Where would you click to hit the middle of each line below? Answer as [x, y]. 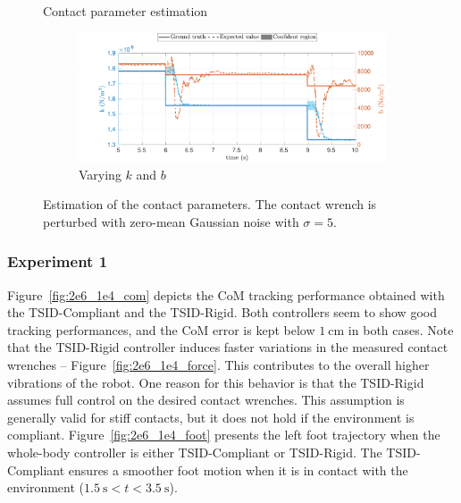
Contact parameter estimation [126, 11]
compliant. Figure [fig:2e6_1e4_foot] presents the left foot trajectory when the [224, 435]
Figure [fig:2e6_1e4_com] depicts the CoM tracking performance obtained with [226, 294]
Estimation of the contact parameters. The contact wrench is [210, 204]
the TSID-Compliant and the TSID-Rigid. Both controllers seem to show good [222, 312]
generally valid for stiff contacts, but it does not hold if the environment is [211, 417]
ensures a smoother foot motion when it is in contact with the [238, 469]
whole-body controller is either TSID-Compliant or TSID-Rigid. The [195, 452]
